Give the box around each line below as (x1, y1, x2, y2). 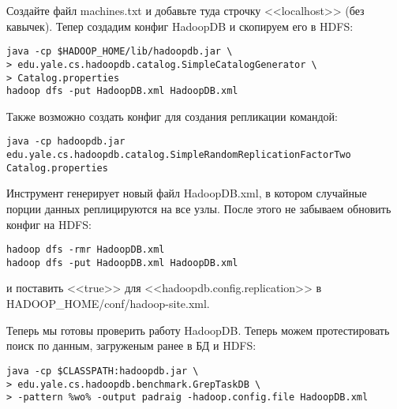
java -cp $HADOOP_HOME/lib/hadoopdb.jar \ (6, 46, 233, 58)
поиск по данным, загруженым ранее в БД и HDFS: (6, 337, 257, 354)
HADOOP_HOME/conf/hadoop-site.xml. (6, 295, 210, 312)
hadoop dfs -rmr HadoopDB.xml (6, 244, 165, 256)
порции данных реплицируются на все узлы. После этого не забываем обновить (6, 200, 391, 216)
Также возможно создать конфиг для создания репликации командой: (6, 107, 339, 124)
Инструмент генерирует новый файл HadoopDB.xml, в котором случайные (6, 185, 367, 201)
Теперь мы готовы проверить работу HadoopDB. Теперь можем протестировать (6, 321, 390, 338)
